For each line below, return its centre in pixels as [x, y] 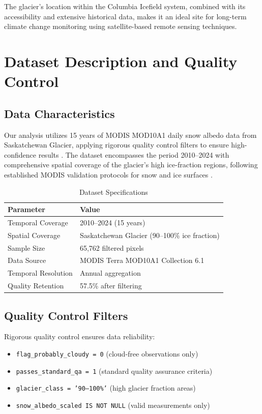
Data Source [27, 260]
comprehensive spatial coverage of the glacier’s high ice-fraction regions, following [131, 165]
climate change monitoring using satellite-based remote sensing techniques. [121, 26]
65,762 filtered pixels [112, 247]
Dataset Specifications [113, 191]
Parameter [26, 209]
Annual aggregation [110, 273]
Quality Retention [36, 286]
